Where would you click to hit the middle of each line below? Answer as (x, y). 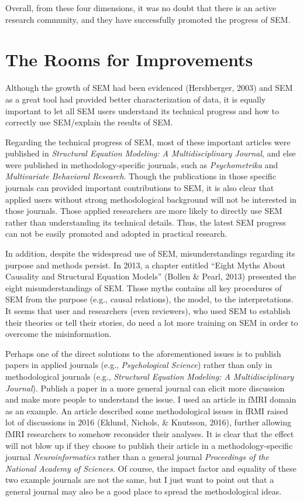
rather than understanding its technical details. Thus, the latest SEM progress (146, 222)
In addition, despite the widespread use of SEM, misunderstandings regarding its (150, 253)
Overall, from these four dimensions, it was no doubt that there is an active (141, 8)
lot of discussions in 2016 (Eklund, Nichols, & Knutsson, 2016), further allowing (148, 422)
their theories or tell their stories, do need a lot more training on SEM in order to (152, 322)
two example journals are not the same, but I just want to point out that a (140, 480)
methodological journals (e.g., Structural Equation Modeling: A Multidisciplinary (150, 376)
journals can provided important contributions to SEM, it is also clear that (140, 188)
